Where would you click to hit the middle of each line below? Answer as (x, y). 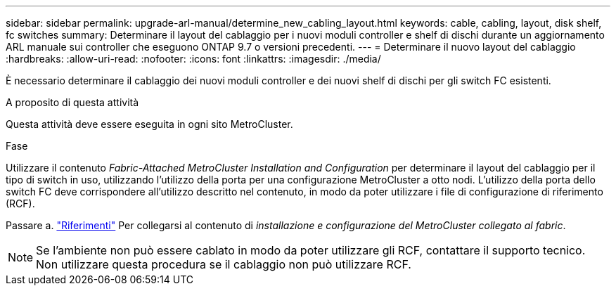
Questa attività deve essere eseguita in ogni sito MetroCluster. (149, 124)
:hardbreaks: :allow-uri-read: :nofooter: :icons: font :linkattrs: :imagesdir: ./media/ (193, 59)
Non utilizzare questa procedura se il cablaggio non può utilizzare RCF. (224, 264)
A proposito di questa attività (72, 102)
